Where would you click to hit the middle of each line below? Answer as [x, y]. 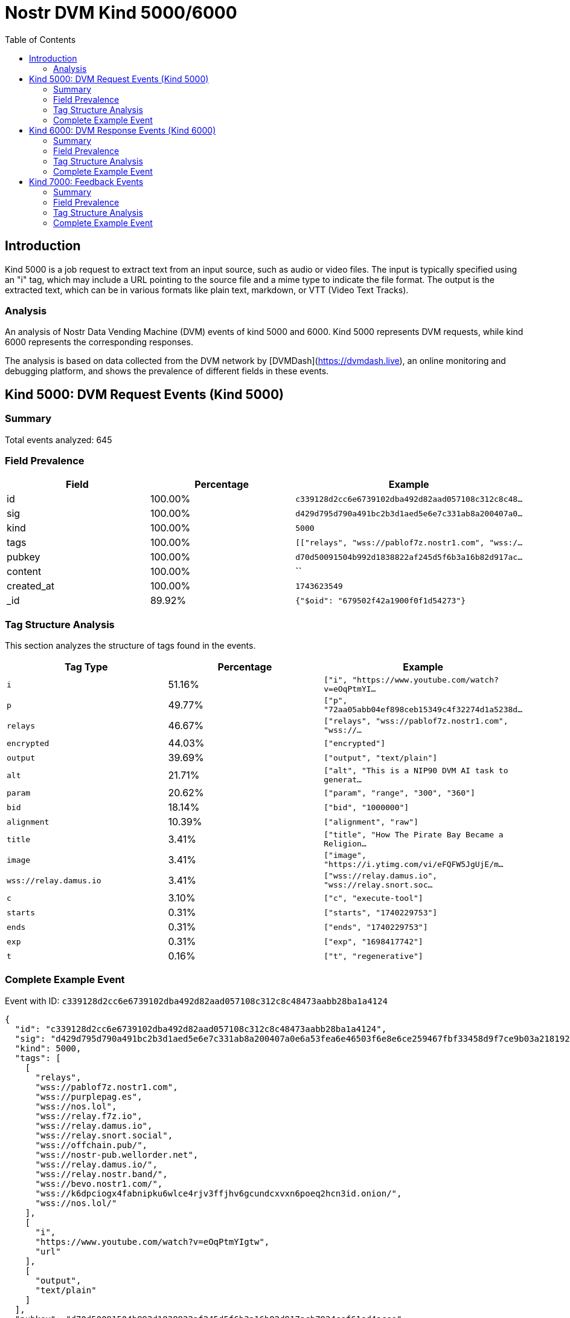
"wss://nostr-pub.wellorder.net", [117, 1154]
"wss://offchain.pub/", [91, 1145]
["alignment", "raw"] [371, 822]
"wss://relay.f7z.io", [89, 1116]
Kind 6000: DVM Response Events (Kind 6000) [123, 130]
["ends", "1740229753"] [376, 927]
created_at [31, 586]
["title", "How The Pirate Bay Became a [414, 835]
